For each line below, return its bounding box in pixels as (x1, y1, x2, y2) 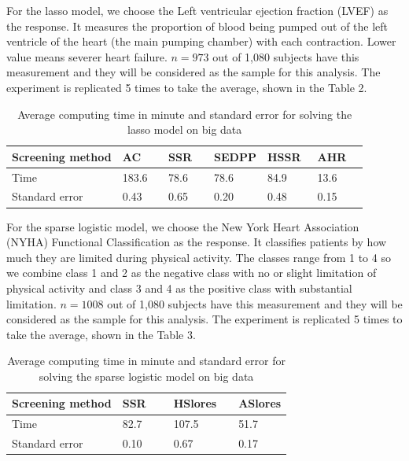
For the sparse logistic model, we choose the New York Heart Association (6, 218, 359, 234)
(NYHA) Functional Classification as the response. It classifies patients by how (6, 234, 387, 250)
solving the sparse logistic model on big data (39, 367, 254, 384)
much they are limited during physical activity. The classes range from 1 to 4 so (6, 249, 391, 265)
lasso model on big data (127, 121, 242, 138)
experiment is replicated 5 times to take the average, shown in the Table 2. (6, 79, 367, 95)
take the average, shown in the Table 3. (6, 326, 196, 342)
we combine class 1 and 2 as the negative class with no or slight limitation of (6, 264, 377, 281)
